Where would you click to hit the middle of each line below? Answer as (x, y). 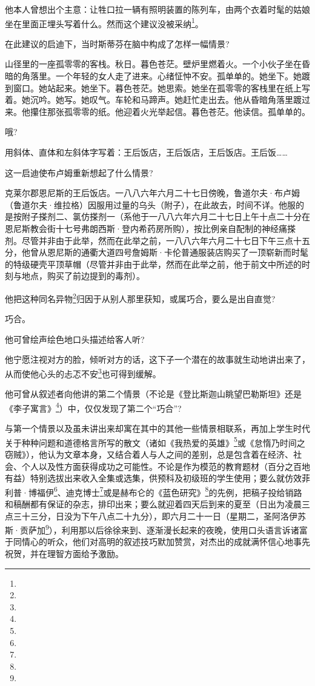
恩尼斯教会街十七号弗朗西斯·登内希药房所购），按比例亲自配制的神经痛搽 (150, 228)
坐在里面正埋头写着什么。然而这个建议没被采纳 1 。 (104, 22)
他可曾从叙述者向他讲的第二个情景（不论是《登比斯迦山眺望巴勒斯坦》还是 (153, 394)
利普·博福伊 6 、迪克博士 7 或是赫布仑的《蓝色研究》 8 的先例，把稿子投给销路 (154, 491)
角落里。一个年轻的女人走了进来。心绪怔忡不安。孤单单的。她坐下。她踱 (166, 76)
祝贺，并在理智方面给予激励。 (64, 553)
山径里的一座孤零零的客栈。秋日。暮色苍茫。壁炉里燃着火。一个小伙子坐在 (153, 64)
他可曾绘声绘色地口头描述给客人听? (75, 339)
